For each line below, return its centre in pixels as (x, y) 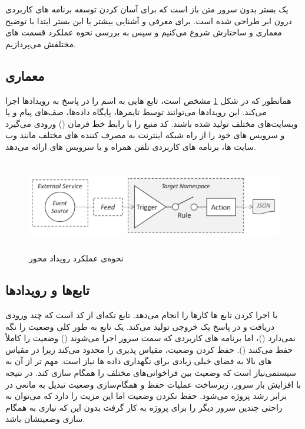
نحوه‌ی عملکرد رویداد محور (76, 258)
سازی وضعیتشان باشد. (45, 419)
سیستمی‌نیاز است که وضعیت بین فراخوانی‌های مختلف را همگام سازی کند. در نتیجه (151, 373)
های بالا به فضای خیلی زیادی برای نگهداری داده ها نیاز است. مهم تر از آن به (139, 361)
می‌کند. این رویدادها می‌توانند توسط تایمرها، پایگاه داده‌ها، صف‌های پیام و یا (136, 112)
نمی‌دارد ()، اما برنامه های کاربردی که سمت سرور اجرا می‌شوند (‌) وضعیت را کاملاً (150, 338)
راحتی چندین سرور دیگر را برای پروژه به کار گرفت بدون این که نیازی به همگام (144, 407)
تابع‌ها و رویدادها (47, 290)
